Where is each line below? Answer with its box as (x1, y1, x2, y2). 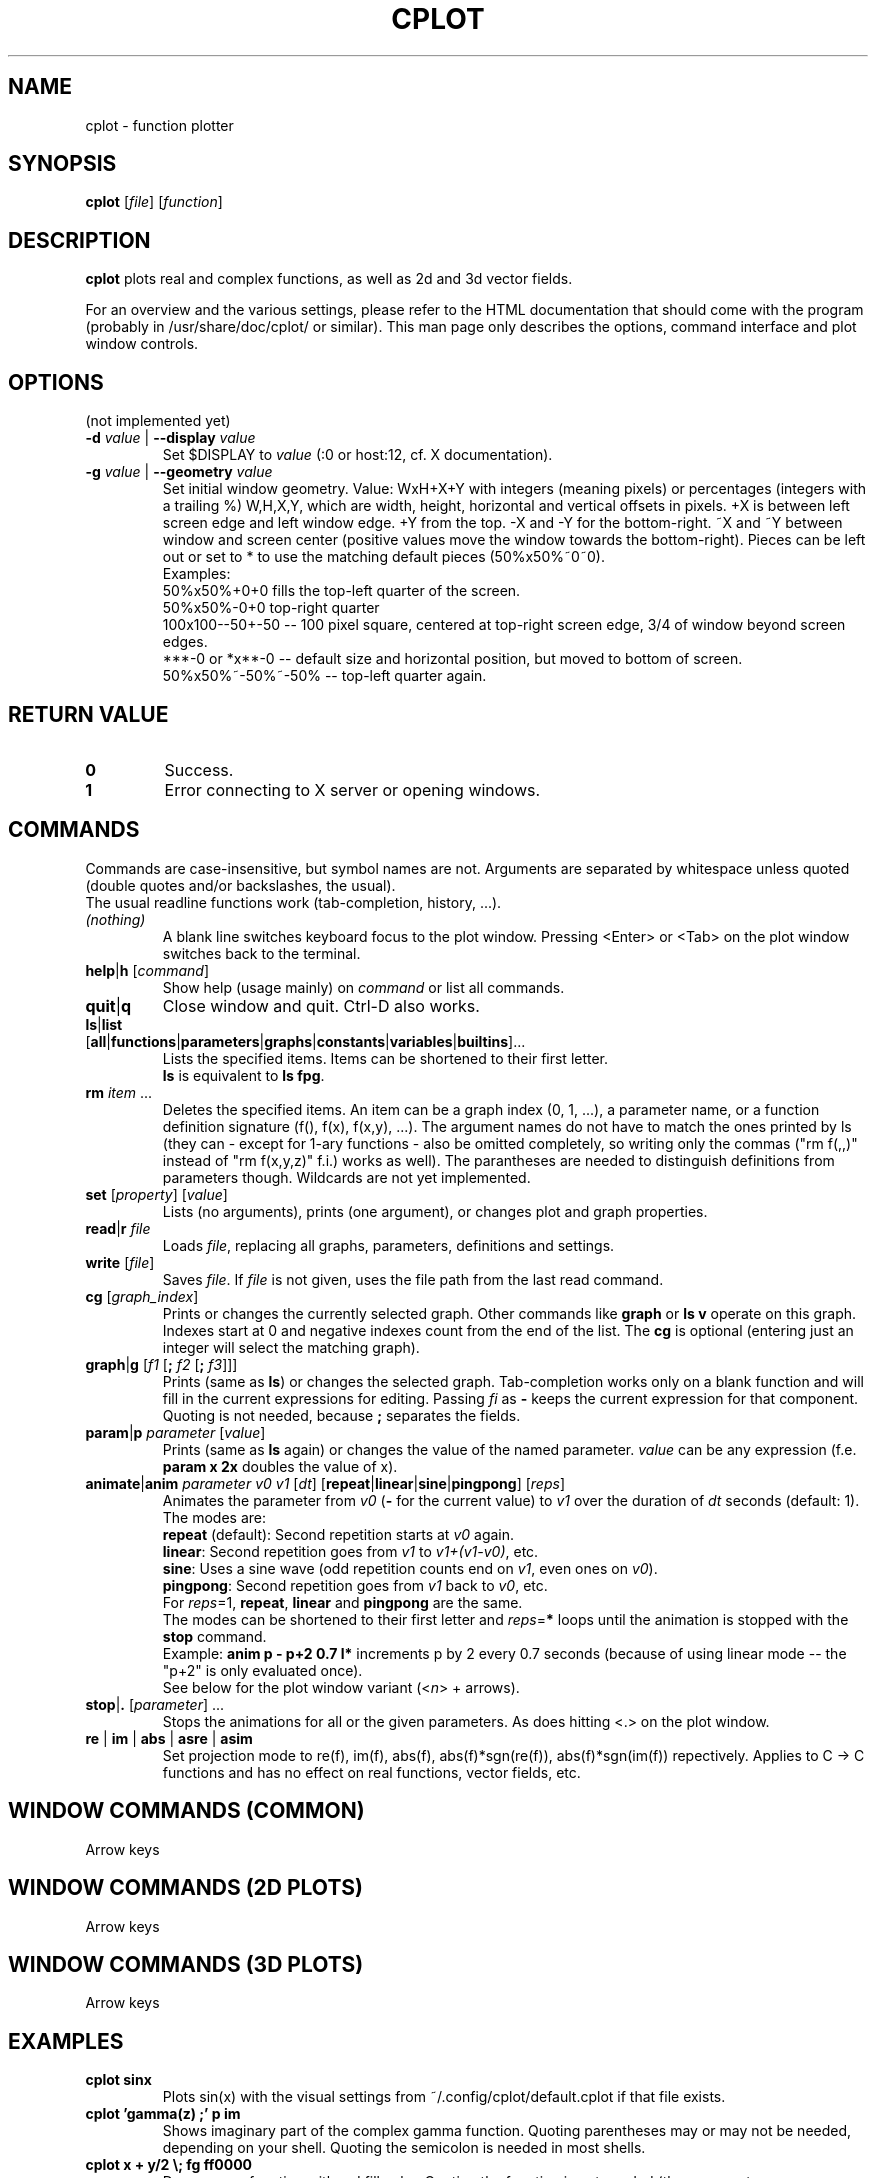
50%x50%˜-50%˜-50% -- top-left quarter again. (162, 667, 487, 685)
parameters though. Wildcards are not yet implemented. (162, 1168, 531, 1186)
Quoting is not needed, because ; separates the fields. (162, 1406, 521, 1424)
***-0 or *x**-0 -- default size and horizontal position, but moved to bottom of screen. (162, 650, 743, 668)
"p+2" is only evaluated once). (162, 1661, 363, 1679)
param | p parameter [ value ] (85, 1423, 266, 1441)
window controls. (85, 335, 199, 353)
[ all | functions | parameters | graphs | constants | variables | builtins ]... (85, 1032, 526, 1050)
